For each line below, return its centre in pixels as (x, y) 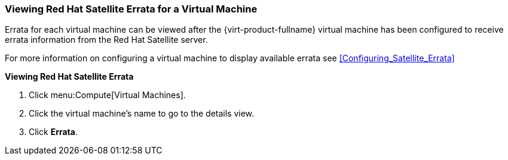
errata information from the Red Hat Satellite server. (106, 40)
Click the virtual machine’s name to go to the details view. (142, 114)
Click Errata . (53, 132)
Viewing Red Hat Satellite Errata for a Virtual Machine (131, 9)
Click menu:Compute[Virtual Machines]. (107, 95)
